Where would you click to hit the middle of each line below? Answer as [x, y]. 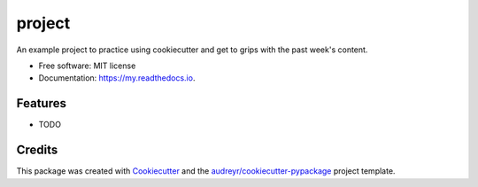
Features [41, 103]
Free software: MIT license [87, 66]
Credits [37, 150]
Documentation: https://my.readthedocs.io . [117, 78]
